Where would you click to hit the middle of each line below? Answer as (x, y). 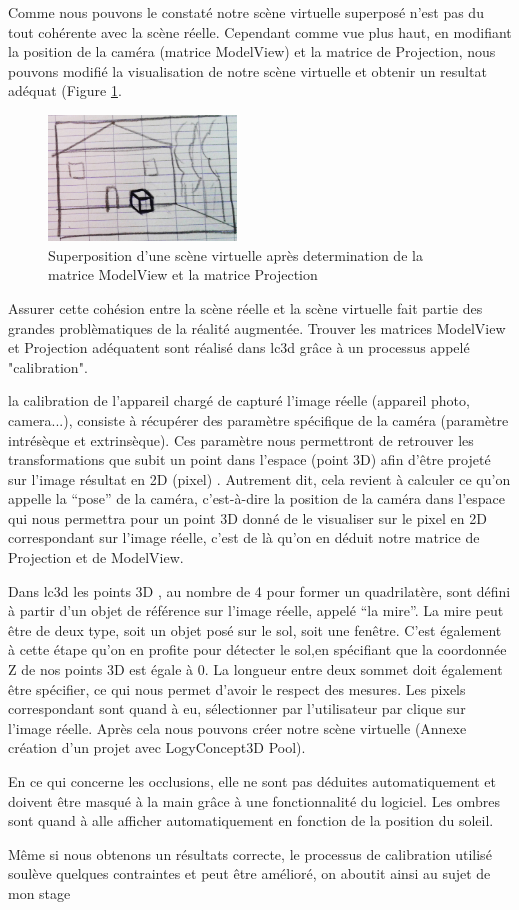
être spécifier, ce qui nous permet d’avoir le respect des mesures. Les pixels (237, 688)
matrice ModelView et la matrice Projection (183, 274)
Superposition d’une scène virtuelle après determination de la (235, 254)
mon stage (39, 892)
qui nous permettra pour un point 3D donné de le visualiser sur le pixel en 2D (247, 517)
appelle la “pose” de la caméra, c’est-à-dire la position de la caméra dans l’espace (257, 498)
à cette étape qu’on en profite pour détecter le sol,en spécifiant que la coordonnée (257, 649)
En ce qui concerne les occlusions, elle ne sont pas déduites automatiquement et (252, 781)
